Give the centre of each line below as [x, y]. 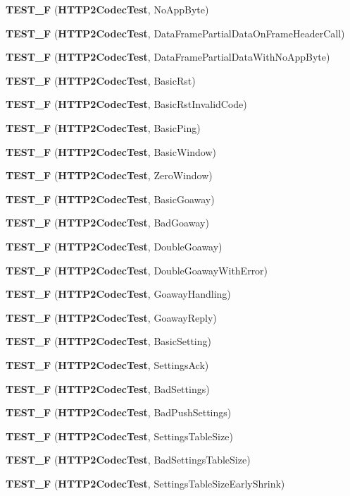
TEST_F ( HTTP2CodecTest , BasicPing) [103, 127]
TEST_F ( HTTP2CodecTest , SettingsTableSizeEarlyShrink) [145, 483]
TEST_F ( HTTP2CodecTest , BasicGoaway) [110, 199]
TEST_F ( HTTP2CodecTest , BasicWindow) [111, 151]
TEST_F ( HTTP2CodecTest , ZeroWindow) [109, 175]
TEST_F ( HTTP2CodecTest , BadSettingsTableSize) [128, 460]
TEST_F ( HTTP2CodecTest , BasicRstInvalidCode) [126, 104]
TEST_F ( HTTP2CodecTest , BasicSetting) [108, 341]
